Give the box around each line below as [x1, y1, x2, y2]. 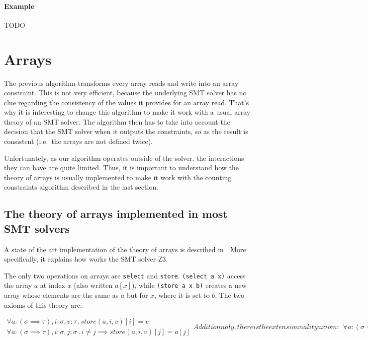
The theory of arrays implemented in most [4, 206, 228, 221]
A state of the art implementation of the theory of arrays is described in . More [4, 244, 246, 254]
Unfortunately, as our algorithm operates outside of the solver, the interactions [4, 152, 244, 163]
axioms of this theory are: [4, 299, 82, 310]
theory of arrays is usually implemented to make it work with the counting [4, 172, 232, 182]
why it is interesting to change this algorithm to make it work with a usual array [4, 107, 251, 117]
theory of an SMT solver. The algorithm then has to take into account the [4, 116, 230, 127]
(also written [74, 280, 113, 290]
